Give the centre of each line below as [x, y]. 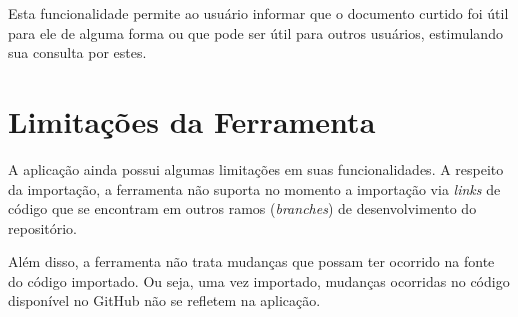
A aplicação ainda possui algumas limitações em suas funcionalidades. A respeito [256, 168]
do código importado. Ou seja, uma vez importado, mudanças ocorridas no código [259, 280]
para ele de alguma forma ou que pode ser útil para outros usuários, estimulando [255, 32]
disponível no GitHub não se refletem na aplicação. [164, 300]
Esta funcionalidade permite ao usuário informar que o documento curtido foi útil [258, 13]
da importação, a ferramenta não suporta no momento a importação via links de [254, 188]
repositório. [43, 227]
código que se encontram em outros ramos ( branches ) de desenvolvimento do [242, 208]
